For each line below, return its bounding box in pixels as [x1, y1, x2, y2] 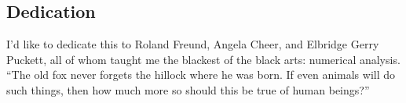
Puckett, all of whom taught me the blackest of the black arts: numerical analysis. [6, 51, 401, 67]
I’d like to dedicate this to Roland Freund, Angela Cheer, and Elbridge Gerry [6, 36, 379, 52]
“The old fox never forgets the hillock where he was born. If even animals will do [6, 66, 396, 83]
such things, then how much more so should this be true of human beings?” [6, 81, 370, 98]
